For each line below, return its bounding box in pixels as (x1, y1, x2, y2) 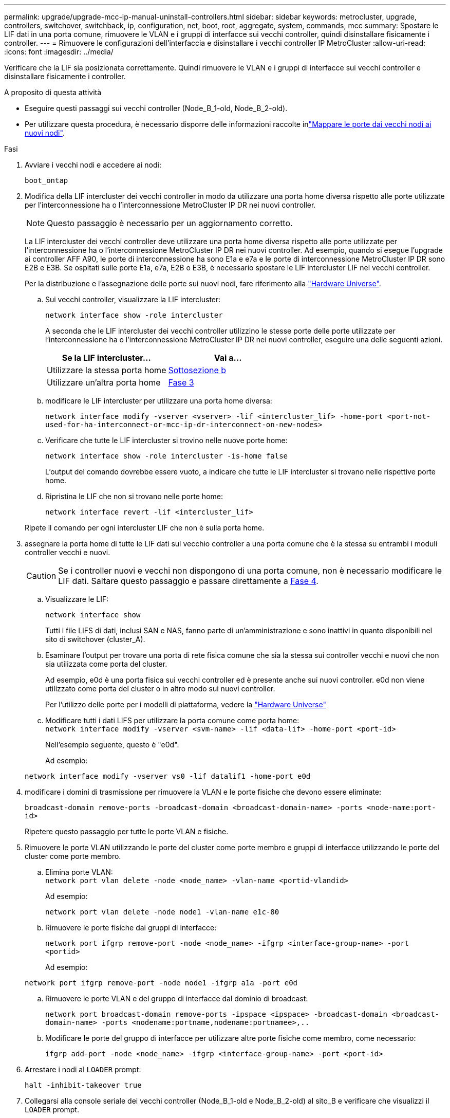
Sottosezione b (168, 365, 227, 375)
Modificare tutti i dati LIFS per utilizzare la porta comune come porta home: (45, 716, 299, 725)
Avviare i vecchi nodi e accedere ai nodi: (25, 160, 161, 169)
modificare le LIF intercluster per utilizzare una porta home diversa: (45, 396, 272, 405)
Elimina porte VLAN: (45, 868, 113, 876)
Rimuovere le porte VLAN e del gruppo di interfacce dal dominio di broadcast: (45, 994, 308, 1003)
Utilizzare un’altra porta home (47, 377, 161, 388)
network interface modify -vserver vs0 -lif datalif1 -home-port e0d (25, 772, 311, 780)
